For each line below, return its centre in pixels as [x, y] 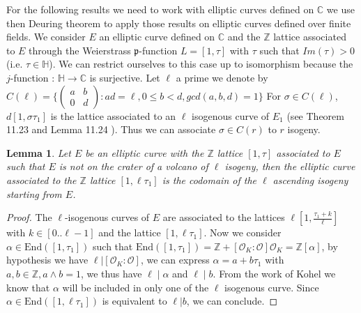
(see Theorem [315, 115]
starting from [34, 193]
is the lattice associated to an [113, 115]
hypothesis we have [47, 260]
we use [340, 9]
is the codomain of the [209, 180]
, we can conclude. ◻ [232, 301]
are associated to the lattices [224, 217]
